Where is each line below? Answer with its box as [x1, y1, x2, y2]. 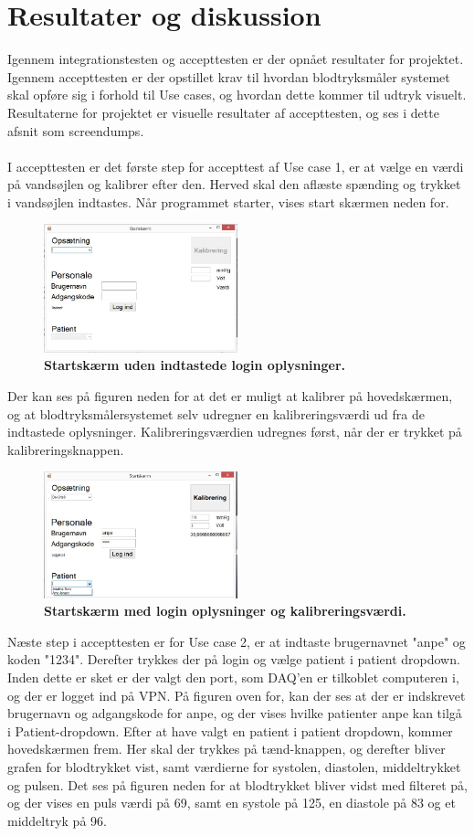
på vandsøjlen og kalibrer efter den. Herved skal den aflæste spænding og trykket [7, 175, 461, 194]
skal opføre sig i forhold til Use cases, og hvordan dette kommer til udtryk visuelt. [7, 85, 467, 104]
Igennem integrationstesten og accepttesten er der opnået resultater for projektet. [7, 49, 464, 69]
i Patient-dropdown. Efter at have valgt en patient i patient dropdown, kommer [7, 721, 453, 740]
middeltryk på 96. [7, 810, 107, 830]
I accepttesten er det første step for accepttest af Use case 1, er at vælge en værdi [7, 156, 464, 175]
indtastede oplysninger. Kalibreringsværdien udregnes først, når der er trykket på [7, 422, 462, 441]
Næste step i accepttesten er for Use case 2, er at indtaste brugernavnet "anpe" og [7, 631, 466, 651]
